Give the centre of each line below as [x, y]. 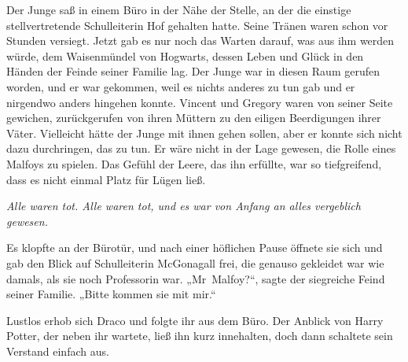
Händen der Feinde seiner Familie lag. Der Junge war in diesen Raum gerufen [193, 71]
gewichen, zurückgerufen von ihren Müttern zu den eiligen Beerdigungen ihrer [194, 118]
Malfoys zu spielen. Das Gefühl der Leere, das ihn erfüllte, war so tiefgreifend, [194, 163]
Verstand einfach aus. [58, 351]
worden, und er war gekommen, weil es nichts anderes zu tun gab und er [181, 86]
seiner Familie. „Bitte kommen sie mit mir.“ [111, 294]
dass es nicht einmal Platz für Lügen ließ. [106, 179]
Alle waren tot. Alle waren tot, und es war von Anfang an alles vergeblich [184, 206]
